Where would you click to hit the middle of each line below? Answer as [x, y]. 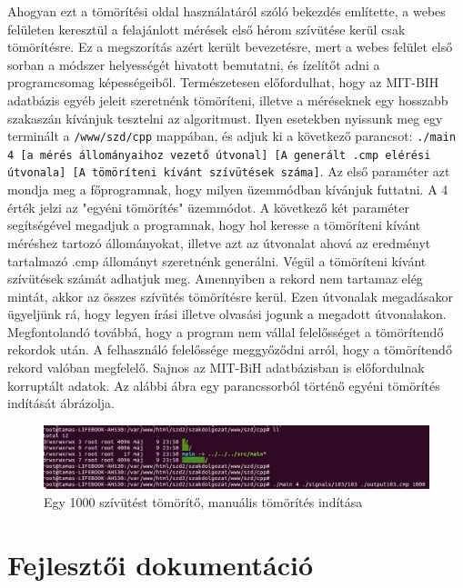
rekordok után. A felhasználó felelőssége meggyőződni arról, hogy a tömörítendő [230, 349]
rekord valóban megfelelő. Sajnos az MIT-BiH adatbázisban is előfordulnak [216, 368]
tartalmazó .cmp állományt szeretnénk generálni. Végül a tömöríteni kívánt [217, 260]
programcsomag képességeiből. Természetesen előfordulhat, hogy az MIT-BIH [223, 82]
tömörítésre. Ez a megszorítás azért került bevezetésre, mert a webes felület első [230, 47]
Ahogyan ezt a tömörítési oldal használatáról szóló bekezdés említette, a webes [226, 11]
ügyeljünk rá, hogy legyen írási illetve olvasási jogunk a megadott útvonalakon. [227, 314]
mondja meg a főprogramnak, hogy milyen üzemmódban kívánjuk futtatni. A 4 [228, 189]
